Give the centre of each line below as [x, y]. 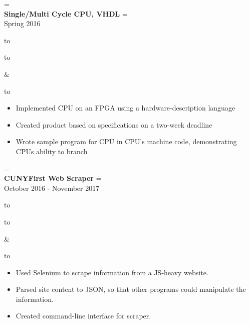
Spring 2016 [22, 23]
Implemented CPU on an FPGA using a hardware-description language [126, 108]
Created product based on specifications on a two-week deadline [114, 124]
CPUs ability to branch [52, 151]
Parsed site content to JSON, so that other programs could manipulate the [131, 289]
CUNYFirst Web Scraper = [53, 178]
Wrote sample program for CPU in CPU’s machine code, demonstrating [126, 141]
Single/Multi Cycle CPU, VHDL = [66, 13]
